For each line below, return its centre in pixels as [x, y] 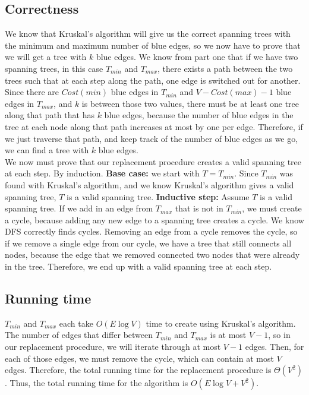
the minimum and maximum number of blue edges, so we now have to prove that [153, 45]
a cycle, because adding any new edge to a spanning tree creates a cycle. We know [154, 219]
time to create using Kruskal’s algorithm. [221, 323]
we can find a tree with [47, 150]
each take [76, 323]
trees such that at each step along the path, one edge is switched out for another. [153, 80]
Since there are [32, 92]
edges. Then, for [275, 347]
